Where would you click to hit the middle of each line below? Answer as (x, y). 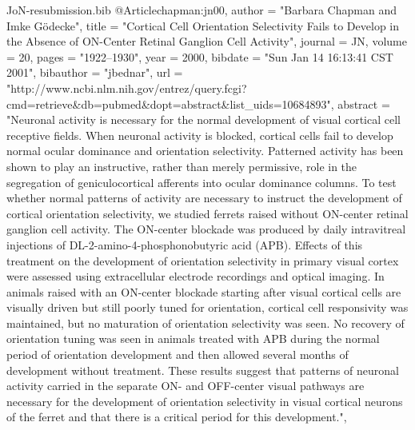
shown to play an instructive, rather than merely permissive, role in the (182, 166)
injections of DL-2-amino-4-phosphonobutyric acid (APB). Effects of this (185, 244)
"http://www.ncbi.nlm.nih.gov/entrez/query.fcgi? (127, 88)
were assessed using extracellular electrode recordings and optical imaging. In (196, 276)
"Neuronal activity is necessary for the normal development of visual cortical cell (204, 119)
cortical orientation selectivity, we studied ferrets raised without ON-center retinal (207, 213)
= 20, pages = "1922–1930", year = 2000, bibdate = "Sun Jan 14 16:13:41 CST (200, 56)
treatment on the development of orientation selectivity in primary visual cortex (203, 260)
